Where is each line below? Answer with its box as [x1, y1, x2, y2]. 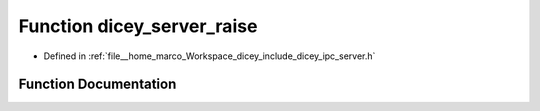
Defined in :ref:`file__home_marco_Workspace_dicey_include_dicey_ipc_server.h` [43, 50, 376, 62]
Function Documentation [18, 76, 177, 93]
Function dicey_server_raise [18, 15, 258, 37]
